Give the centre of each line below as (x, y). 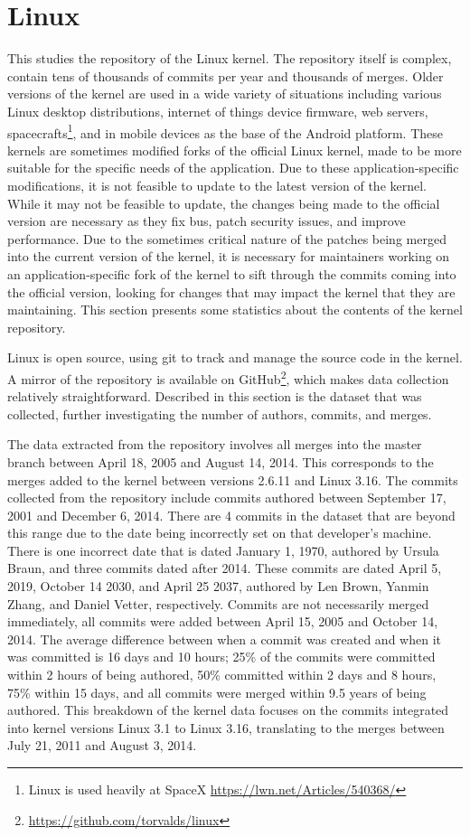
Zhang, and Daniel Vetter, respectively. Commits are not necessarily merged (218, 603)
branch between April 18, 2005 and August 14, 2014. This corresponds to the (221, 461)
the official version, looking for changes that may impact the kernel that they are (231, 291)
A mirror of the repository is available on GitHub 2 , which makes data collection (228, 377)
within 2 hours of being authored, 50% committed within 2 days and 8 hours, (222, 675)
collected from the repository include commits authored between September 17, (227, 498)
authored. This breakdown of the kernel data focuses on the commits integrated (228, 710)
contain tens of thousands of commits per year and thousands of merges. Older (226, 75)
